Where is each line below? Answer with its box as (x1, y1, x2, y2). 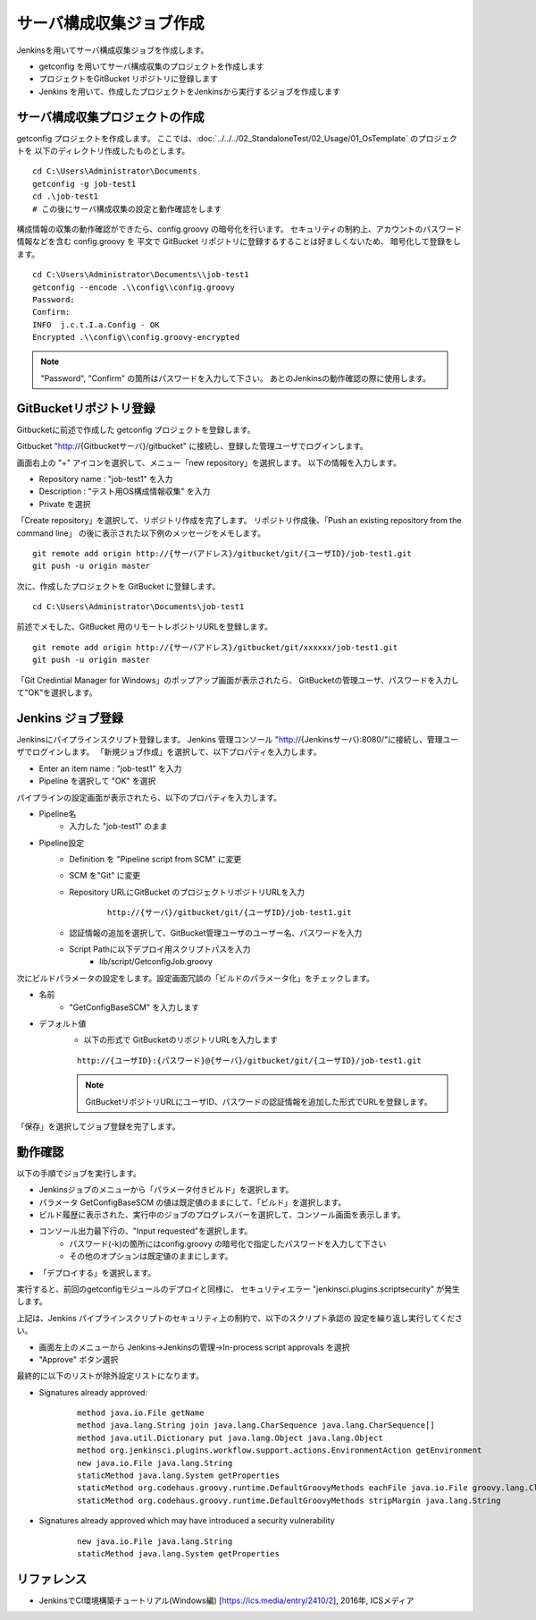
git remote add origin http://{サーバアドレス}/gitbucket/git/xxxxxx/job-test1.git (32, 642, 398, 652)
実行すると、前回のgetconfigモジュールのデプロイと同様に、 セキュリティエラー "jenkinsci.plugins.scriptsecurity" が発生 (16, 1284, 460, 1294)
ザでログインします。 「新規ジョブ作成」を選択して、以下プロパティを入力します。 (16, 747, 322, 758)
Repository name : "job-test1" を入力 (38, 473, 173, 484)
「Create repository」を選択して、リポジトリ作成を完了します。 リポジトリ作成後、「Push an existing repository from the (16, 515, 462, 526)
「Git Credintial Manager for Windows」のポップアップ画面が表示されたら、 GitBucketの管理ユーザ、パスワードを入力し (16, 674, 459, 685)
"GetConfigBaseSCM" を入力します (69, 1002, 200, 1013)
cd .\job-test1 (32, 191, 99, 201)
